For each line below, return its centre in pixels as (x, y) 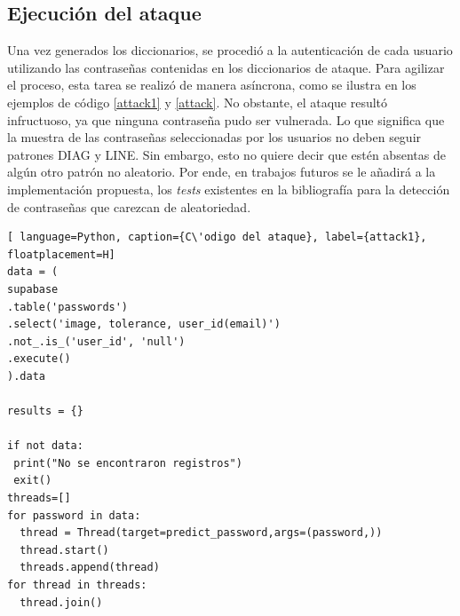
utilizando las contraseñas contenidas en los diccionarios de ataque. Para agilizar (226, 67)
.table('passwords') (68, 307)
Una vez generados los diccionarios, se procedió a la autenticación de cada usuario (230, 50)
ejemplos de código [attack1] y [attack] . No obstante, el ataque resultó (198, 102)
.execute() (39, 359)
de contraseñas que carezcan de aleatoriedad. (129, 206)
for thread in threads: (77, 585)
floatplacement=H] (61, 254)
